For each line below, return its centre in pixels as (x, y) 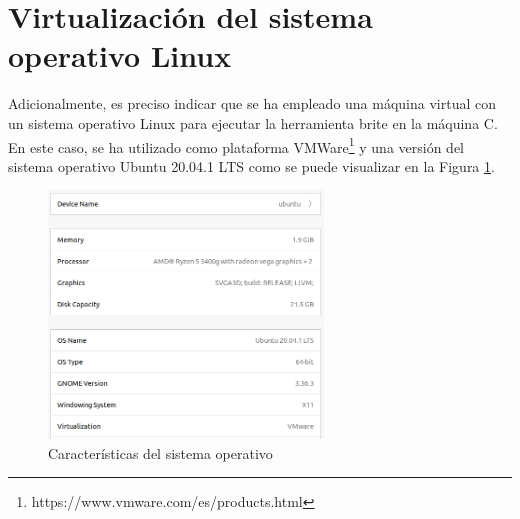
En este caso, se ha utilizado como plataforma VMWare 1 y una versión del (236, 145)
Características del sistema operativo (160, 452)
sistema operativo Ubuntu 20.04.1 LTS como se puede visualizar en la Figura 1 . (251, 165)
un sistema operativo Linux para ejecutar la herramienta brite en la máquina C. (253, 122)
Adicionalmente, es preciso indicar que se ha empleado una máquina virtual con (252, 103)
